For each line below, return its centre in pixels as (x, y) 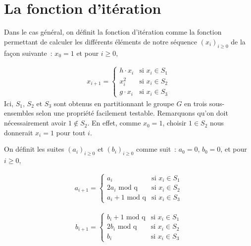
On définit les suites (34, 149)
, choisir (175, 123)
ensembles (19, 113)
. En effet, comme (114, 123)
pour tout (71, 132)
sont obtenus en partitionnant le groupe (114, 103)
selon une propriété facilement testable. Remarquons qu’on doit (132, 113)
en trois (196, 103)
